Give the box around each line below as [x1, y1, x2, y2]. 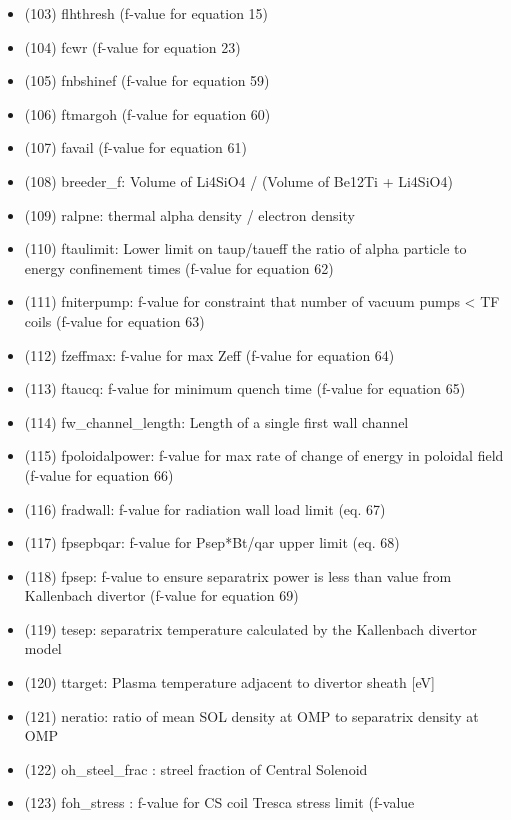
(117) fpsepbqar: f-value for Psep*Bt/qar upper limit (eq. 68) [24, 532, 400, 553]
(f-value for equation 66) [24, 464, 174, 485]
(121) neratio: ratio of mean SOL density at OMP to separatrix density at [24, 705, 479, 726]
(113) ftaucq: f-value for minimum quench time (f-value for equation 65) [24, 378, 466, 399]
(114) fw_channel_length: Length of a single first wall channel [24, 411, 409, 432]
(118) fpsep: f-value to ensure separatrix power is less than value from [24, 565, 452, 586]
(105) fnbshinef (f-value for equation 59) [24, 70, 270, 91]
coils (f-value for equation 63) [24, 310, 205, 331]
